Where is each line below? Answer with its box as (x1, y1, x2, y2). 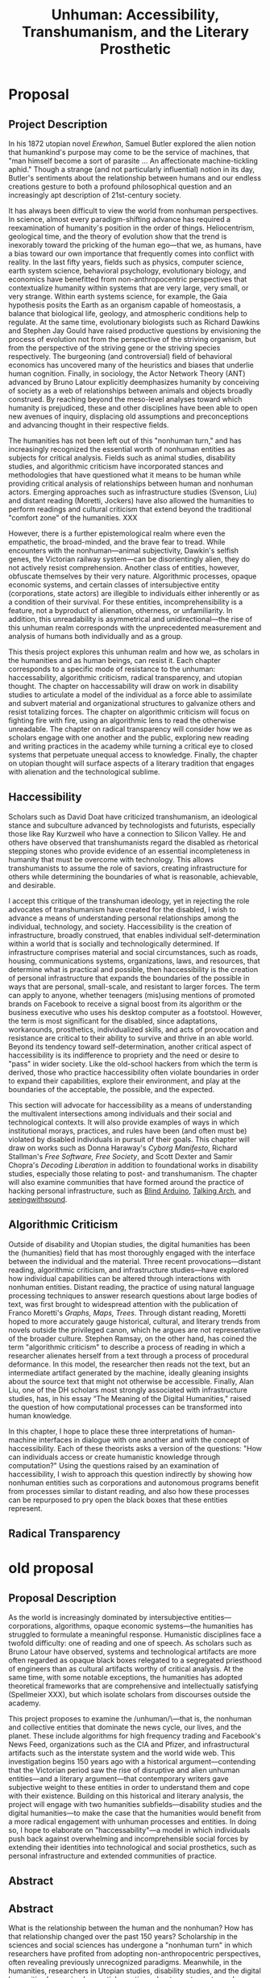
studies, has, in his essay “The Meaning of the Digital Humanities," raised (8, 1393, 251, 1403)
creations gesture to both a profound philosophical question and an (8, 182, 232, 191)
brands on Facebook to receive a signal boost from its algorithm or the (8, 999, 243, 1008)
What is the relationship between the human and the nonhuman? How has (8, 1923, 254, 1933)
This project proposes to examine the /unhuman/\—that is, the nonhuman (8, 1714, 252, 1724)
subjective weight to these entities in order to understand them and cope (8, 1783, 250, 1792)
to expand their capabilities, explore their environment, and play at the (8, 1075, 241, 1086)
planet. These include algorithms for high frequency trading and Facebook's (8, 1731, 261, 1741)
